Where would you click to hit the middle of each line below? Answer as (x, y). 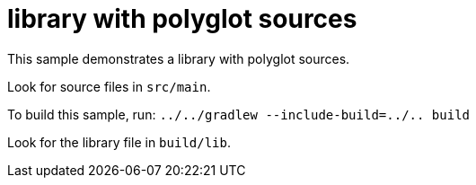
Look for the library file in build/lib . (119, 142)
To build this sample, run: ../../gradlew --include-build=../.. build (238, 114)
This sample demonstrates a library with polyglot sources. (179, 58)
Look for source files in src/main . (109, 86)
